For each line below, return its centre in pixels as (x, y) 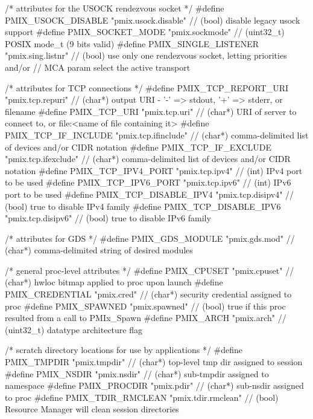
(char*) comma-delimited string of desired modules (99, 250)
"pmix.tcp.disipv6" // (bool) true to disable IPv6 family (108, 218)
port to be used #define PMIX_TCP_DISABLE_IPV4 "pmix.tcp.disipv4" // (150, 194)
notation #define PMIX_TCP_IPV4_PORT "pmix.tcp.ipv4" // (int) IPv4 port (154, 170)
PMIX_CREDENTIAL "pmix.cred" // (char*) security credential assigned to (148, 294)
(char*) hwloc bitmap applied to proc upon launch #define (114, 282)
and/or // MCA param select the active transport (98, 67)
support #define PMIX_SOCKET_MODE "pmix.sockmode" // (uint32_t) (145, 32)
